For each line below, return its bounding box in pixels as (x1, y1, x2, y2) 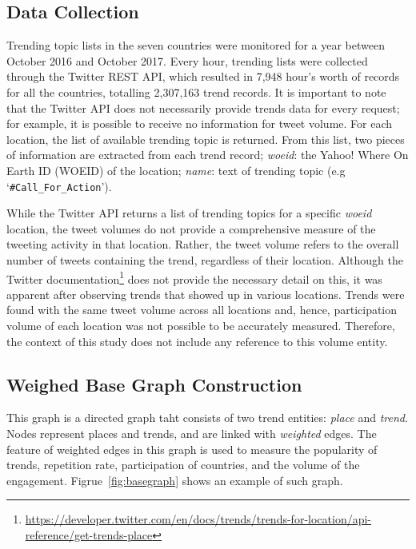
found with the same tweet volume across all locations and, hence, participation (6, 301, 398, 318)
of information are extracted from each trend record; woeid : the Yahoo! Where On (6, 146, 409, 163)
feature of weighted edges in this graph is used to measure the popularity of (6, 440, 378, 457)
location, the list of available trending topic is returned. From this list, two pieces (6, 130, 405, 147)
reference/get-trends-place (25, 526, 153, 543)
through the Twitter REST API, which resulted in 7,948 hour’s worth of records (6, 68, 400, 85)
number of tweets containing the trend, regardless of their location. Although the (6, 251, 403, 268)
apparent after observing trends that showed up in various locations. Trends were (6, 285, 405, 302)
